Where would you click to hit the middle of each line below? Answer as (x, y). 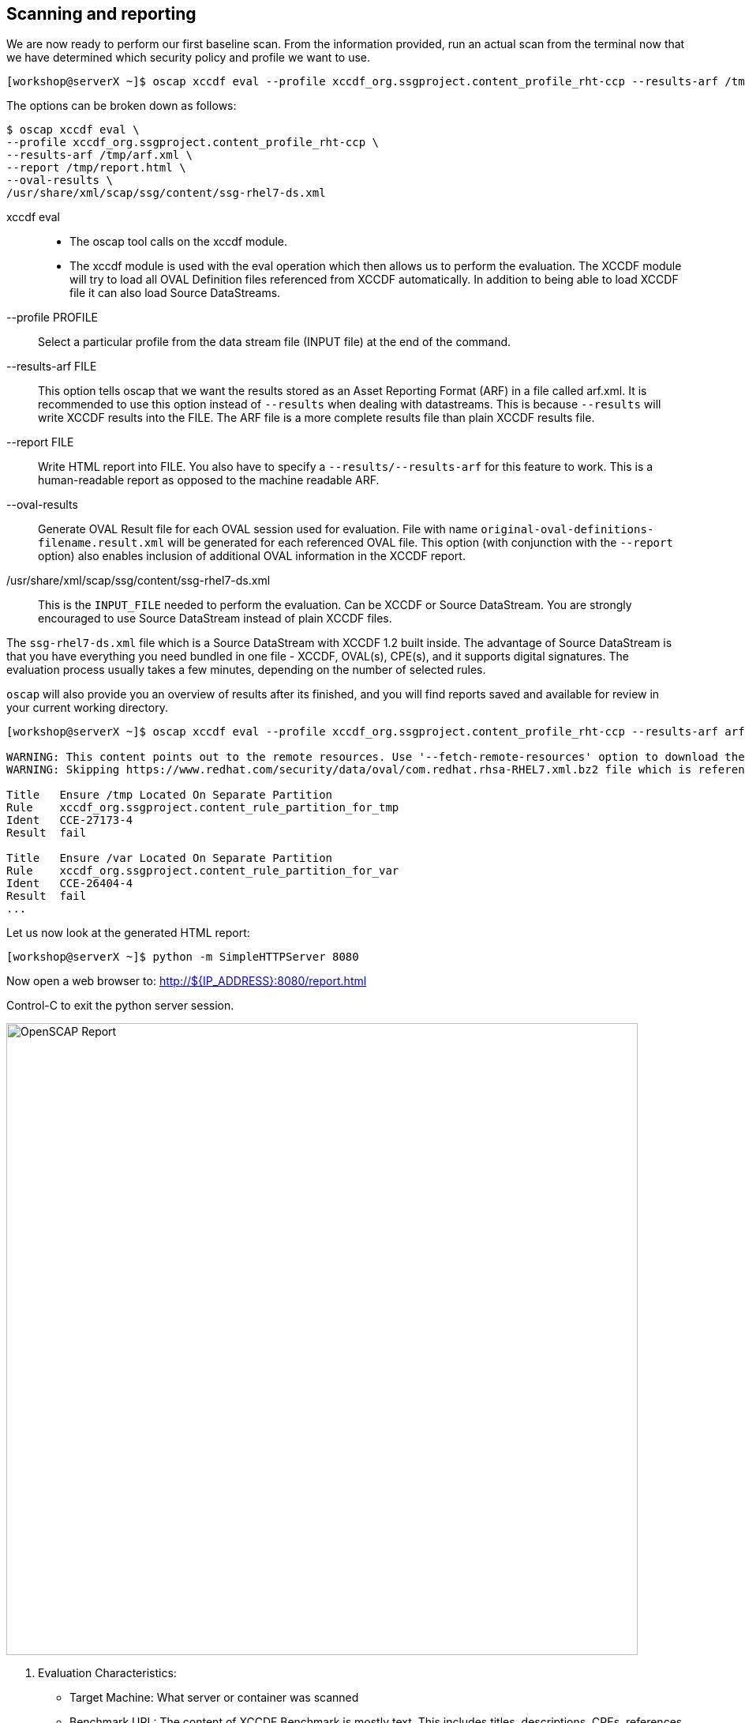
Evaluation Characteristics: (107, 1673)
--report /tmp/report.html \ (96, 168)
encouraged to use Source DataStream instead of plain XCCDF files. (215, 619)
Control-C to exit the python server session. (120, 1006)
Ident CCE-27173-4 (70, 820)
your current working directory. (87, 708)
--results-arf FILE (52, 367)
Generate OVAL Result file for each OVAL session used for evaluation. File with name (258, 529)
